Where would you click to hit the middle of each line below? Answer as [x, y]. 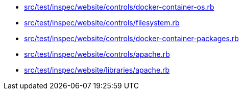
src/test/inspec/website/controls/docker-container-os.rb [119, 7]
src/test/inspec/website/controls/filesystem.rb [102, 23]
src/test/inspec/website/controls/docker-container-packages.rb [131, 38]
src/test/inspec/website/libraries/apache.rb [97, 70]
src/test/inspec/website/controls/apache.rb [97, 54]
